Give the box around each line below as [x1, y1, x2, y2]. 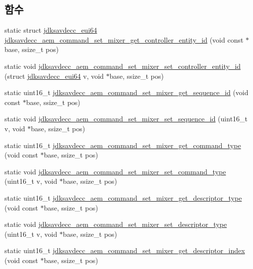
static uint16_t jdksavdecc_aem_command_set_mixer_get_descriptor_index [4, 245, 245, 256]
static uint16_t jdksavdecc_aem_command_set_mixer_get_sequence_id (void [4, 87, 249, 98]
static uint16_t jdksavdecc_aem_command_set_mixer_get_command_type [4, 140, 241, 150]
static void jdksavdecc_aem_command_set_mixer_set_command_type [4, 166, 226, 176]
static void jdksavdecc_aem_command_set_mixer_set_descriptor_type [4, 219, 227, 229]
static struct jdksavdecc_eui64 [4, 25, 97, 35]
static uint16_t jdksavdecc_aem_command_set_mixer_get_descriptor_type [4, 192, 242, 203]
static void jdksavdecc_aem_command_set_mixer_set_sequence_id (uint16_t [4, 113, 248, 124]
